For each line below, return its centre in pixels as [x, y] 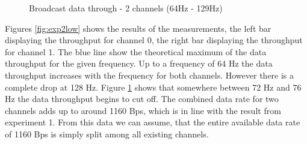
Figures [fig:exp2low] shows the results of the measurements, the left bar [138, 28]
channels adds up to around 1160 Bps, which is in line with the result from [143, 110]
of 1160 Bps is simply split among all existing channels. [107, 133]
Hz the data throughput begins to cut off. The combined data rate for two [142, 99]
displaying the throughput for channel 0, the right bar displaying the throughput [154, 40]
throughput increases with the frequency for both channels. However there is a [150, 75]
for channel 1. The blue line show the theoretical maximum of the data [136, 51]
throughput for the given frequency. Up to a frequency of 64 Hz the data [139, 63]
